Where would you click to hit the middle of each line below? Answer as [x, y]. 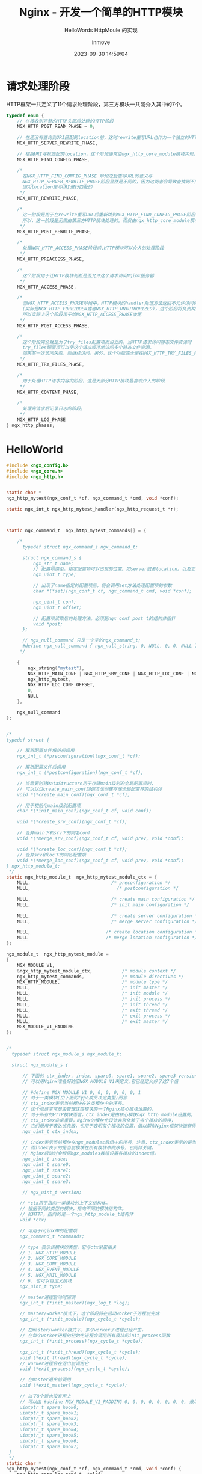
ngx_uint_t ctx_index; [50, 1131]
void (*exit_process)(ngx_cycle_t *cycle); [75, 1369]
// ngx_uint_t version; [52, 1192]
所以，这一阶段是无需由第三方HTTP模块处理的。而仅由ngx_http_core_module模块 [111, 220]
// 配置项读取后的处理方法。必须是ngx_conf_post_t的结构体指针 [104, 618]
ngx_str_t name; [53, 563]
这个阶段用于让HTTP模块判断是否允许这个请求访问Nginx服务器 [88, 275]
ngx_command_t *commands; [52, 1236]
